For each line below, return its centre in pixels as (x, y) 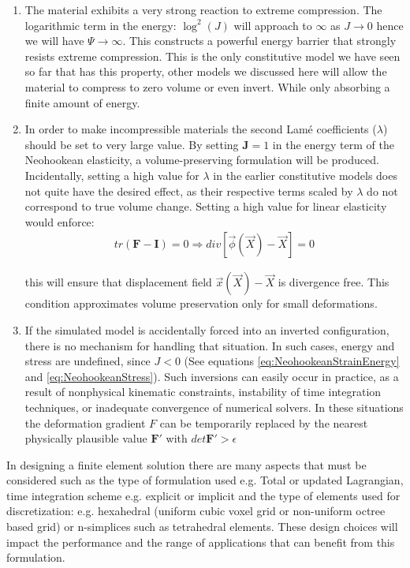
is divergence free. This (334, 282)
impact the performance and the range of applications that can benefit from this (201, 542)
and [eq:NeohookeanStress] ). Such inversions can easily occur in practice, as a (212, 376)
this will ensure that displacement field (118, 282)
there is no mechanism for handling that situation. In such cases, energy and (210, 345)
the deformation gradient (85, 422)
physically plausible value (86, 438)
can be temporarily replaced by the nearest (264, 422)
